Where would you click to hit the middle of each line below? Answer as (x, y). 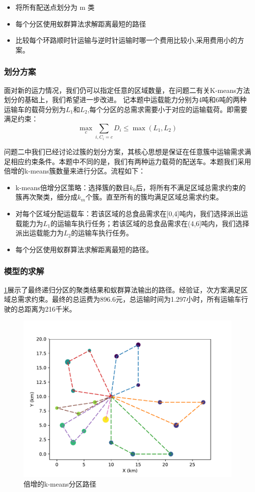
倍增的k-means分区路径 (60, 483)
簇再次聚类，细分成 (46, 197)
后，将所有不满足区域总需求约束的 (191, 187)
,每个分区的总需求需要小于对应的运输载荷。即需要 (167, 109)
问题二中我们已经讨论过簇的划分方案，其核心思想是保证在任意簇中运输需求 (124, 151)
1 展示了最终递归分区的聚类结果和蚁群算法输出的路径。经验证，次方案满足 (122, 289)
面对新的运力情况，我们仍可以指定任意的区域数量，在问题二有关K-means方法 (127, 90)
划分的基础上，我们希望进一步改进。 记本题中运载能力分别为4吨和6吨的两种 (125, 100)
